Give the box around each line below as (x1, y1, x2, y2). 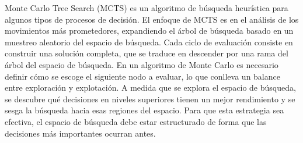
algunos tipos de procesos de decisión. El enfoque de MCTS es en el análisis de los (5, 13, 299, 25)
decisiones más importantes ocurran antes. (5, 127, 156, 139)
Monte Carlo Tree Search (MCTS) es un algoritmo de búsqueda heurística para (5, 2, 288, 13)
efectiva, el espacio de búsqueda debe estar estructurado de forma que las (5, 115, 267, 127)
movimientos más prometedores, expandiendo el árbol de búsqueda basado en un (5, 24, 294, 37)
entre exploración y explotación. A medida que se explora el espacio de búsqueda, (5, 81, 296, 94)
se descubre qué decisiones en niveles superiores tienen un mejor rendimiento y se (5, 92, 295, 105)
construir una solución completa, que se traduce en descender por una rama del (5, 47, 288, 59)
